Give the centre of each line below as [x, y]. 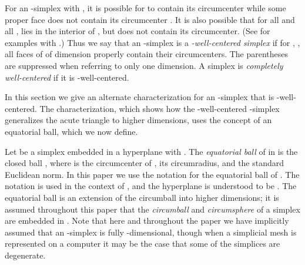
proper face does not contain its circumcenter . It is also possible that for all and [150, 19]
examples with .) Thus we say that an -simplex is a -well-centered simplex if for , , [152, 42]
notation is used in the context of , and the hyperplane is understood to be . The [151, 186]
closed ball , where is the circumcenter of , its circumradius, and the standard [145, 163]
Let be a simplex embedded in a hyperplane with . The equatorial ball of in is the [151, 151]
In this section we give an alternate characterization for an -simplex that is [140, 97]
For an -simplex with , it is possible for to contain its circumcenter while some [145, 8]
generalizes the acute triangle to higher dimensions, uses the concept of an [138, 120]
